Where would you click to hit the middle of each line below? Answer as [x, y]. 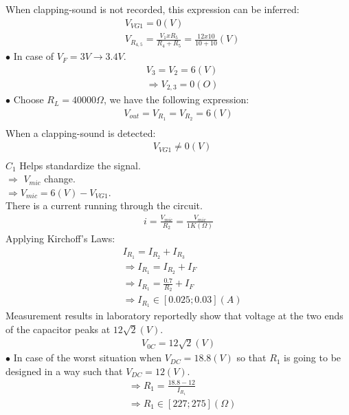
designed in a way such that [64, 371]
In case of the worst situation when [87, 358]
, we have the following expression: [176, 99]
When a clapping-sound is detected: [81, 132]
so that [251, 358]
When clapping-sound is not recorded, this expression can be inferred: [153, 9]
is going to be [313, 358]
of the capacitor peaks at [58, 329]
